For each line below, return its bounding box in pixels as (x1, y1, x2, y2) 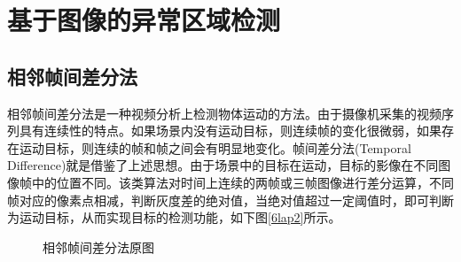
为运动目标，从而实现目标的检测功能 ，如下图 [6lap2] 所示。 (7, 208, 341, 227)
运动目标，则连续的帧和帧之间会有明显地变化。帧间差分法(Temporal (19, 138, 411, 157)
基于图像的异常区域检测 (7, 2, 281, 38)
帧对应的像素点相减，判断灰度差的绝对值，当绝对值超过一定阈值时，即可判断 (7, 190, 454, 209)
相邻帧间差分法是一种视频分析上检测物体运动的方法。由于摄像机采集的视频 (7, 104, 441, 122)
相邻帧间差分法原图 (43, 237, 154, 256)
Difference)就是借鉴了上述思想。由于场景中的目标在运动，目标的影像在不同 (7, 156, 439, 174)
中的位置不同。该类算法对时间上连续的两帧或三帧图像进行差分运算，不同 (31, 173, 454, 191)
